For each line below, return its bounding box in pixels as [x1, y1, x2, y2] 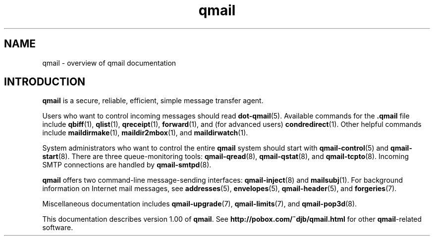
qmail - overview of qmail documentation [42, 58, 176, 67]
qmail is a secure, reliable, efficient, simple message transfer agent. [42, 96, 264, 105]
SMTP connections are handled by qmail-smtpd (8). [42, 160, 212, 169]
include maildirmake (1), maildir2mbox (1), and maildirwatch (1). [42, 128, 248, 137]
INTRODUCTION [4, 76, 86, 88]
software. [42, 223, 73, 232]
